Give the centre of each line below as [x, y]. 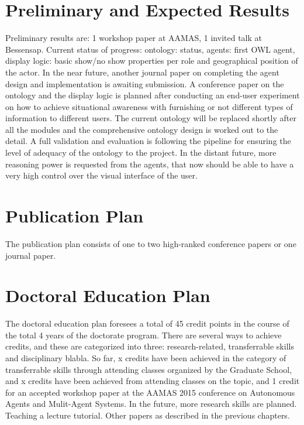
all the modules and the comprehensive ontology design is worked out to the [142, 129]
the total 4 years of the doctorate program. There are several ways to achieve [144, 335]
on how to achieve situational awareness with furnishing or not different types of [149, 106]
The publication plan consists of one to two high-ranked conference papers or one [151, 243]
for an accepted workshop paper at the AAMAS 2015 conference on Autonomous [150, 392]
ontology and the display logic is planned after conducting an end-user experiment [153, 95]
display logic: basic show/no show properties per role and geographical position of [152, 61]
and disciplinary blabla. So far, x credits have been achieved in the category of [146, 358]
